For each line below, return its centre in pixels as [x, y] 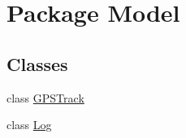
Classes [37, 63]
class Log [29, 125]
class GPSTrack [45, 97]
